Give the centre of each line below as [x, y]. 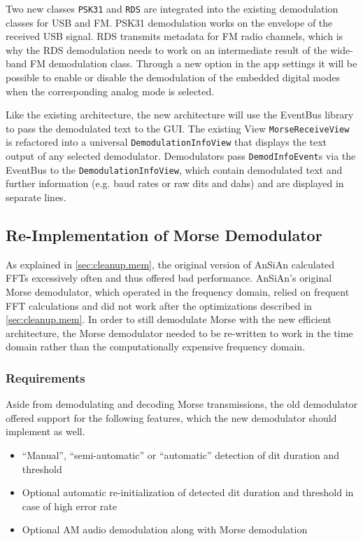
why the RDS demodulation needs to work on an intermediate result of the [166, 49]
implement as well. [45, 431]
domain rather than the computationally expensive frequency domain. [156, 347]
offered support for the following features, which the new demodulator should [171, 417]
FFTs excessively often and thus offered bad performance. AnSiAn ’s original [169, 278]
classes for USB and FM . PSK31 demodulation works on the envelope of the [169, 22]
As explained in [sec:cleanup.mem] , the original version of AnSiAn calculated [170, 264]
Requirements [45, 377]
